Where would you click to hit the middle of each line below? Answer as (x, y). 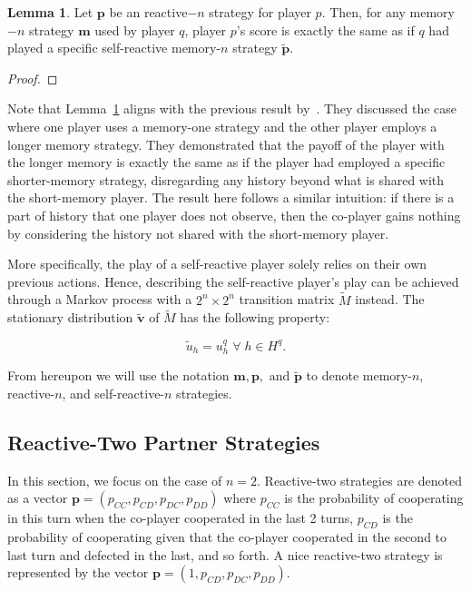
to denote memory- (359, 375)
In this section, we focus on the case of (115, 480)
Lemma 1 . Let (50, 12)
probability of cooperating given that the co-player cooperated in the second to (227, 536)
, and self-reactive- (113, 393)
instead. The (390, 299)
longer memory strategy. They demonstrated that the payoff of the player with (226, 144)
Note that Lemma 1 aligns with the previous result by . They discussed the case (232, 108)
